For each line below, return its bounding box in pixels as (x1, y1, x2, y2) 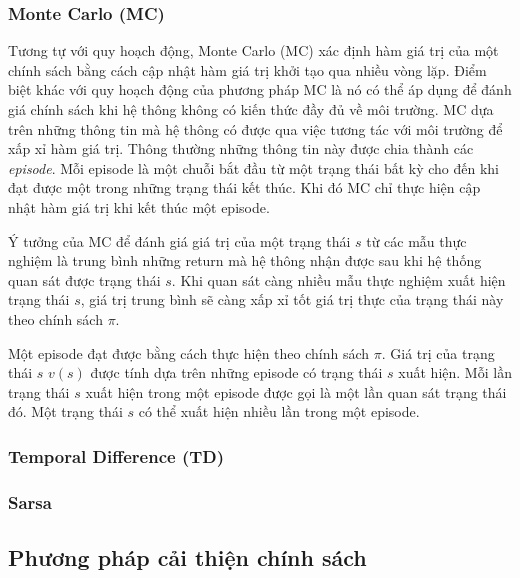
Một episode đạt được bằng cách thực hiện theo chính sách (8, 342, 370, 363)
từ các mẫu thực (366, 230, 467, 251)
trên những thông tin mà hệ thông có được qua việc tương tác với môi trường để (8, 118, 503, 139)
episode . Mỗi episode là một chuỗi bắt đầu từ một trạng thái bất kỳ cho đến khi (8, 157, 500, 178)
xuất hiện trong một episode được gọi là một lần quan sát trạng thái (85, 381, 507, 402)
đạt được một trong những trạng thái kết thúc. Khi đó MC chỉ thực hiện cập (8, 177, 481, 198)
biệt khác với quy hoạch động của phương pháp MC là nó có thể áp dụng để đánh (8, 79, 512, 100)
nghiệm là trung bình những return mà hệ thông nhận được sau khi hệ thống (8, 250, 482, 271)
